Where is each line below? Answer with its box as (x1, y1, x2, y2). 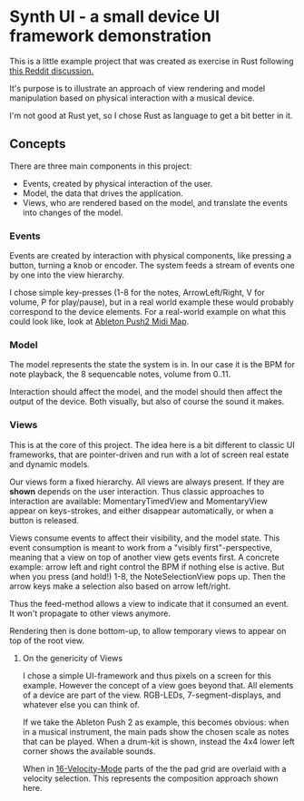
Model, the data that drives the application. (22, 188, 183, 199)
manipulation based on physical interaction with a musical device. (9, 93, 256, 103)
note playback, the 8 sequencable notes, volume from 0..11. (9, 369, 231, 380)
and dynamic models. (9, 458, 91, 469)
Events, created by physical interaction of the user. (22, 178, 213, 189)
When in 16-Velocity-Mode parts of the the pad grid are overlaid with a (22, 763, 287, 774)
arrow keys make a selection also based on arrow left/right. (9, 581, 231, 591)
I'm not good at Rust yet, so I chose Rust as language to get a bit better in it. (9, 110, 293, 121)
